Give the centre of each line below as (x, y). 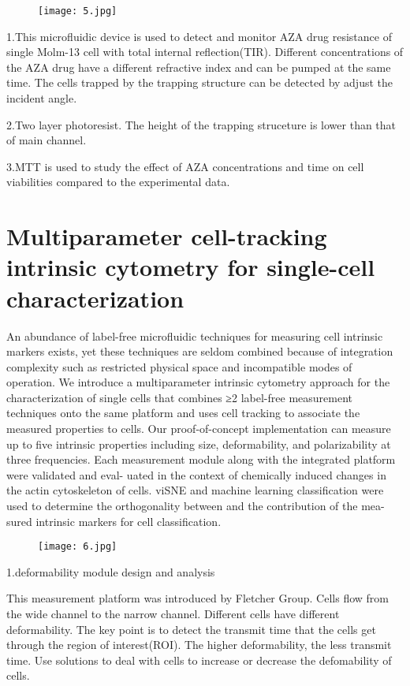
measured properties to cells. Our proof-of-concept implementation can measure (199, 429)
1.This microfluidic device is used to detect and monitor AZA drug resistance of (199, 36)
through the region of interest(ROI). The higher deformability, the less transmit (199, 645)
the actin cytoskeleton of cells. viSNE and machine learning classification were (195, 490)
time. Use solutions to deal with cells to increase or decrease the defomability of (199, 660)
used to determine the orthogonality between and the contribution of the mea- (196, 506)
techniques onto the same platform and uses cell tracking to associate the (183, 413)
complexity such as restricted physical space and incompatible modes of (179, 366)
